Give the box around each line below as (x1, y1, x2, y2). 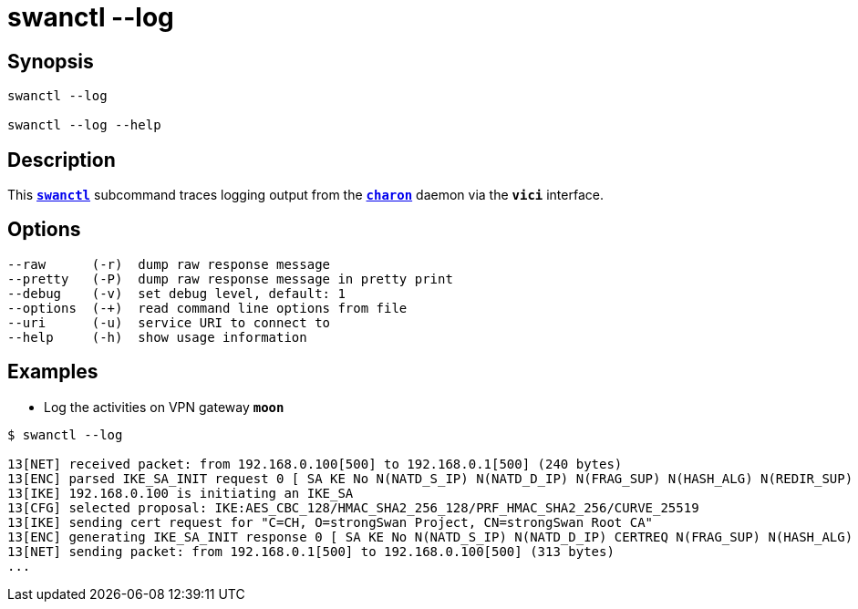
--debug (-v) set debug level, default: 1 (7, 285, 346, 301)
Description (7, 148, 116, 171)
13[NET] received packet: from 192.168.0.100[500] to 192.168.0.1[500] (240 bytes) (7, 456, 623, 471)
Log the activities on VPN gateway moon (44, 398, 284, 415)
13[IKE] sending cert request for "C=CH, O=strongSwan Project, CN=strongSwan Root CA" (7, 514, 654, 530)
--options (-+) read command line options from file (7, 300, 408, 315)
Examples (7, 360, 98, 384)
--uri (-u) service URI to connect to (7, 315, 331, 330)
